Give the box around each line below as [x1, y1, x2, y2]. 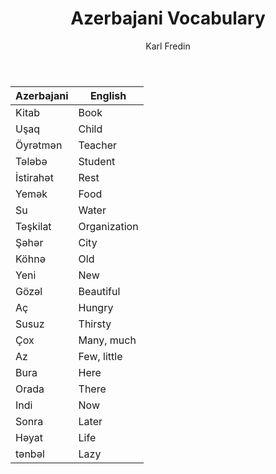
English [89, 88, 127, 102]
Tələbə [15, 154, 48, 168]
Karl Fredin [145, 40, 191, 52]
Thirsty [78, 317, 112, 331]
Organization [78, 219, 139, 233]
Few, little [78, 349, 123, 363]
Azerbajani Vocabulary [70, 7, 266, 30]
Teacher [78, 138, 118, 152]
